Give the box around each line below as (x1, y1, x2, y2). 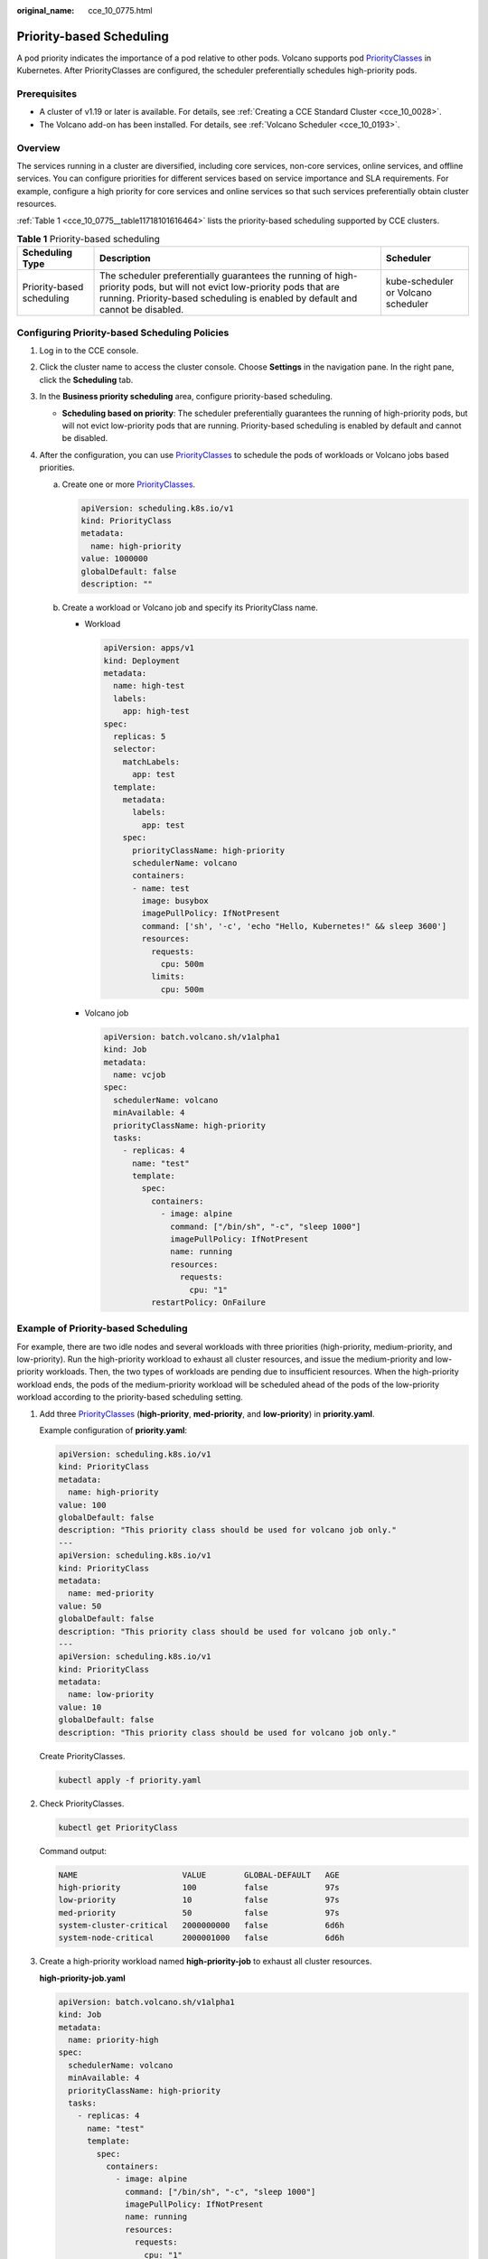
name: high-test (113, 680, 185, 691)
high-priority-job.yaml (39, 1973, 126, 1983)
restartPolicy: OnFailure (150, 1297, 267, 1308)
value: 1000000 (80, 554, 148, 564)
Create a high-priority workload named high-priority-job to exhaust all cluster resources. (39, 1956, 372, 1967)
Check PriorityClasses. (39, 1798, 125, 1809)
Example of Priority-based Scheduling (16, 1322, 188, 1335)
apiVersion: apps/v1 (103, 642, 194, 653)
